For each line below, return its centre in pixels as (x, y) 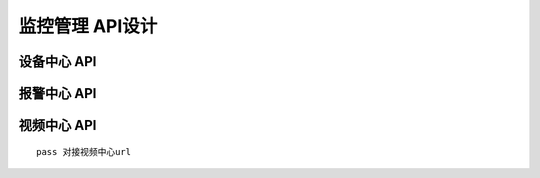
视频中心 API (57, 125)
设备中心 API (57, 61)
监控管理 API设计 (88, 26)
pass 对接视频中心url (84, 151)
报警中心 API (57, 93)
